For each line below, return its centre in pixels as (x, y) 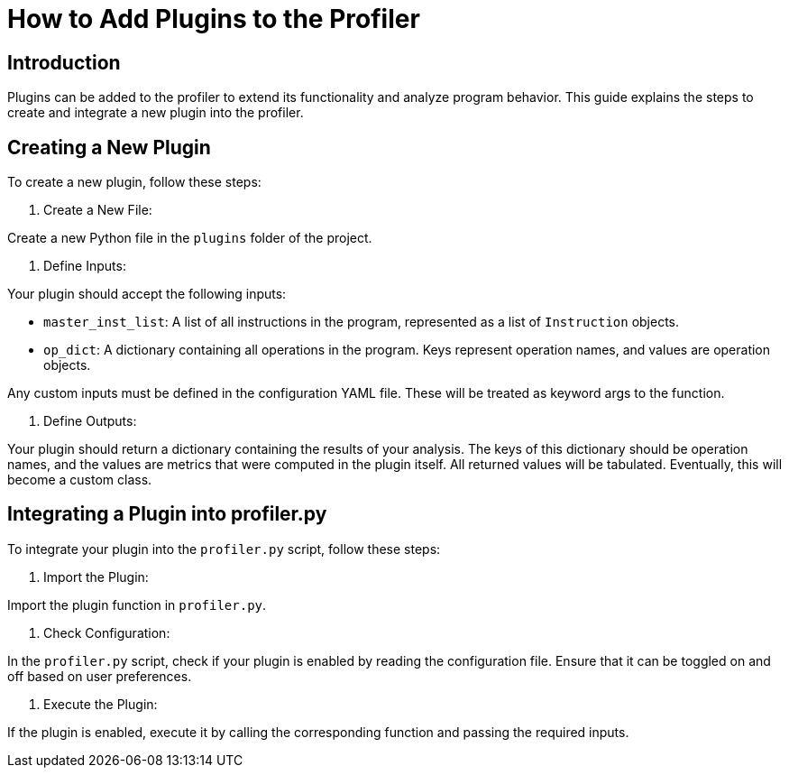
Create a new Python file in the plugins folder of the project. (190, 238)
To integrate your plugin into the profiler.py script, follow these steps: (224, 549)
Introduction (64, 62)
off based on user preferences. (100, 676)
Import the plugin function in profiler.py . (137, 604)
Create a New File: (98, 210)
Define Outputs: (90, 421)
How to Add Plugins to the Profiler (214, 19)
